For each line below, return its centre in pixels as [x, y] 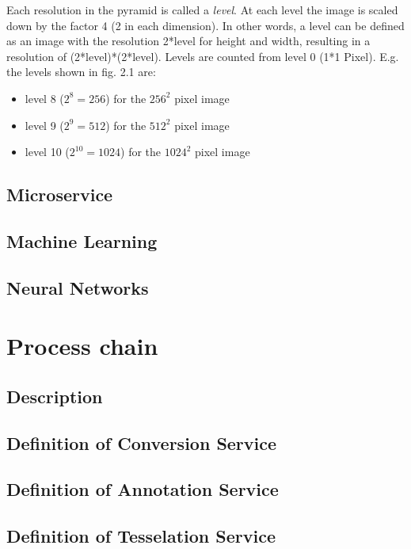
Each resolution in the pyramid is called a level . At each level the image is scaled [202, 10]
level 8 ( [44, 98]
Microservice [60, 194]
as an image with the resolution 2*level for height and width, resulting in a [188, 41]
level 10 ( [47, 152]
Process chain [82, 346]
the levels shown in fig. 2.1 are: [81, 72]
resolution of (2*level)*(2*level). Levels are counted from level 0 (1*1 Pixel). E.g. [203, 56]
